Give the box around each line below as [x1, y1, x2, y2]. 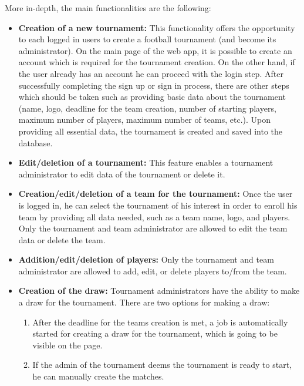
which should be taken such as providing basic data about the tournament [18, 90, 286, 103]
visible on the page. [32, 338, 103, 351]
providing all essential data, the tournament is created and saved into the [18, 125, 282, 137]
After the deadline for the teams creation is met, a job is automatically [32, 315, 288, 328]
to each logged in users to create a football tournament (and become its [18, 33, 276, 45]
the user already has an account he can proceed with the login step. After [18, 67, 283, 79]
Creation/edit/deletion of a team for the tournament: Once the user [18, 187, 293, 200]
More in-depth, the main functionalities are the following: [5, 2, 211, 14]
